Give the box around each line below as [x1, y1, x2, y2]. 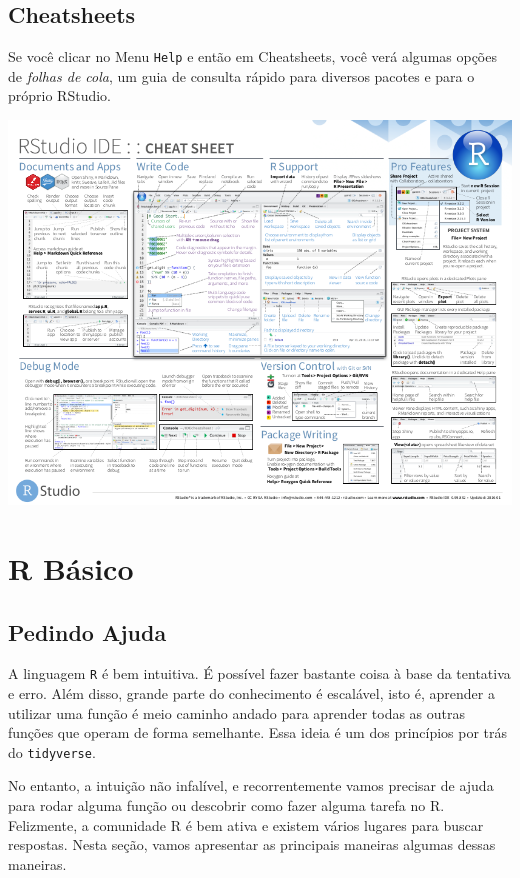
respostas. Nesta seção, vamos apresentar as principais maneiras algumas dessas [8, 834, 496, 855]
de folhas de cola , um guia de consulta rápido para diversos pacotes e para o [8, 65, 475, 86]
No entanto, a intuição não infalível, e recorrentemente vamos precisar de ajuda [8, 775, 494, 796]
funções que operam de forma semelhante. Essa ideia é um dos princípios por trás [8, 722, 508, 743]
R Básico [8, 547, 134, 588]
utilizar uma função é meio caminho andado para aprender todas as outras [8, 702, 466, 723]
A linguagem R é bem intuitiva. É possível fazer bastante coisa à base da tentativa [8, 663, 511, 684]
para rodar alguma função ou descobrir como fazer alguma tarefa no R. [8, 795, 445, 816]
